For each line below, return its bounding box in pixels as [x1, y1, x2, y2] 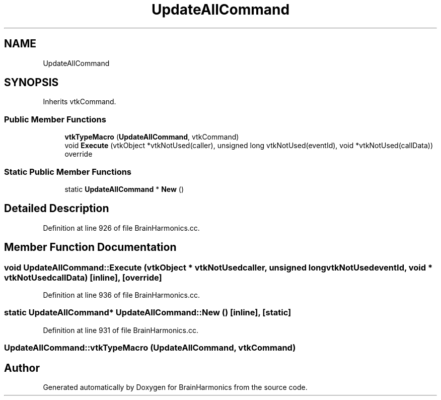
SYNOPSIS [4, 76, 59, 89]
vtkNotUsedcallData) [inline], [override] [4, 272, 162, 283]
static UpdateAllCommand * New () [64, 184, 184, 193]
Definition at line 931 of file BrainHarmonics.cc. [43, 325, 199, 335]
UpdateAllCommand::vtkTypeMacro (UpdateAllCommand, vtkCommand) [4, 343, 296, 353]
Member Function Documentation [4, 241, 177, 254]
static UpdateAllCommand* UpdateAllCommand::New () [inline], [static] [4, 307, 291, 318]
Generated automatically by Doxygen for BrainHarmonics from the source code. [43, 382, 308, 391]
